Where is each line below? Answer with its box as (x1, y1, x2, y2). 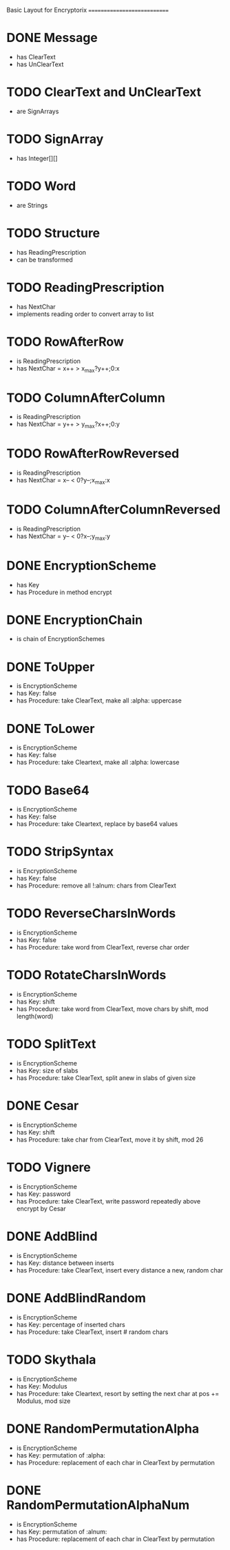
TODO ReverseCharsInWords (6, 905, 176, 921)
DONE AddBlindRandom (6, 1291, 146, 1306)
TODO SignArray (6, 131, 104, 147)
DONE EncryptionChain (6, 612, 143, 627)
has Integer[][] (16, 154, 58, 162)
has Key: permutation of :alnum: (16, 1527, 107, 1536)
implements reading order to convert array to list (16, 310, 154, 318)
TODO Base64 (6, 783, 90, 798)
